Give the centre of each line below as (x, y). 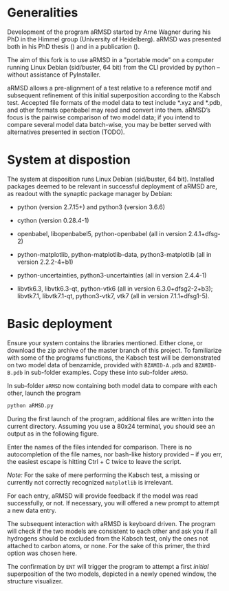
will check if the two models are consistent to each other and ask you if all (112, 531)
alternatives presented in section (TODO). (66, 132)
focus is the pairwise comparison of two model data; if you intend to (104, 117)
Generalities (43, 13)
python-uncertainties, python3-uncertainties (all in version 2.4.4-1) (112, 275)
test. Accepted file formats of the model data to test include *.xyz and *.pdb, (115, 102)
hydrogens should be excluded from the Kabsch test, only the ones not (108, 538)
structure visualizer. (35, 581)
